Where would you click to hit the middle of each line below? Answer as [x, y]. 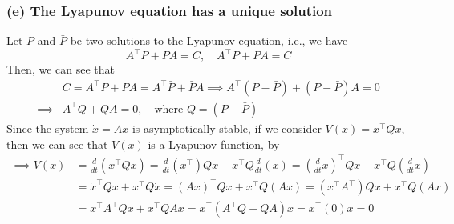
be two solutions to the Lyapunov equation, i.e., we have [209, 40]
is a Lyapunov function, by [214, 144]
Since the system [48, 128]
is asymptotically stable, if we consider [227, 128]
